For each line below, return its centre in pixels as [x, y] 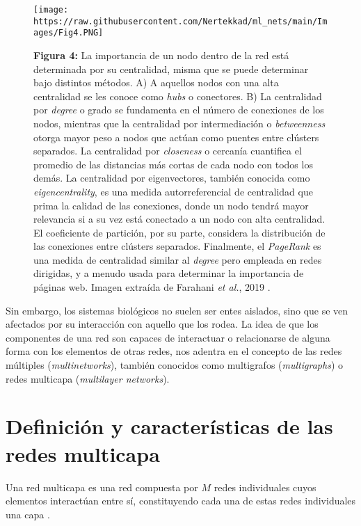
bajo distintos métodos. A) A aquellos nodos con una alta [156, 82]
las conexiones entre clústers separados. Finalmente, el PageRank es [177, 246]
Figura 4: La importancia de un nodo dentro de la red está [161, 55]
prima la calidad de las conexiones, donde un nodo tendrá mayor [171, 205]
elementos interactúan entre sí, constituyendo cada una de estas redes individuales [181, 501]
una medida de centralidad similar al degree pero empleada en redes [178, 259]
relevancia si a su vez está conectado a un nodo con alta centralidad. [179, 219]
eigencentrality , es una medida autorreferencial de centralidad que [173, 191]
